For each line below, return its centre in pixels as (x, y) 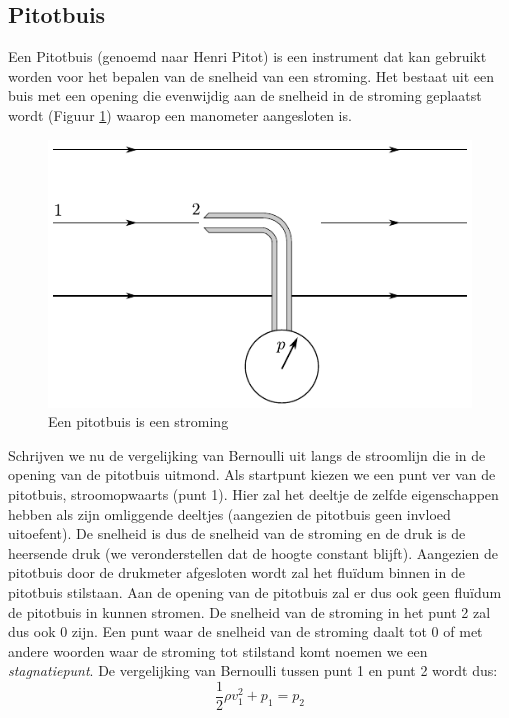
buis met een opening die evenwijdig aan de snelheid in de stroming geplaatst (245, 95)
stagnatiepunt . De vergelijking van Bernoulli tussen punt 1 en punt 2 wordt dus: (253, 670)
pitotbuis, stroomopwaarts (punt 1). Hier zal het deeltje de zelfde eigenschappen (253, 494)
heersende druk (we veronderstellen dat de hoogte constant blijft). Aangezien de (253, 552)
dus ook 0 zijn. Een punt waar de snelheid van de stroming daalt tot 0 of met (245, 631)
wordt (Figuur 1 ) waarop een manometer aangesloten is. (180, 114)
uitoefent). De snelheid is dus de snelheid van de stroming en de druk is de (237, 533)
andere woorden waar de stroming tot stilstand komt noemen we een (218, 650)
